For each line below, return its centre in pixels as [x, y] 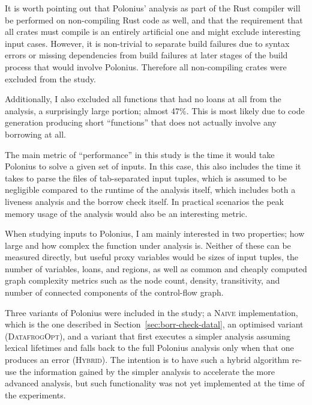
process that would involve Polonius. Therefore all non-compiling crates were [146, 66]
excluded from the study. [50, 78]
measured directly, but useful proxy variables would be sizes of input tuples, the [152, 257]
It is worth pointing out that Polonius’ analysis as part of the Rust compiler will [153, 8]
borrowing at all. [35, 134]
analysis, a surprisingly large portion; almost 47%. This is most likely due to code [155, 110]
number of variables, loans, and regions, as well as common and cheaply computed [156, 268]
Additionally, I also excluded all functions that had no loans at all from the [143, 99]
